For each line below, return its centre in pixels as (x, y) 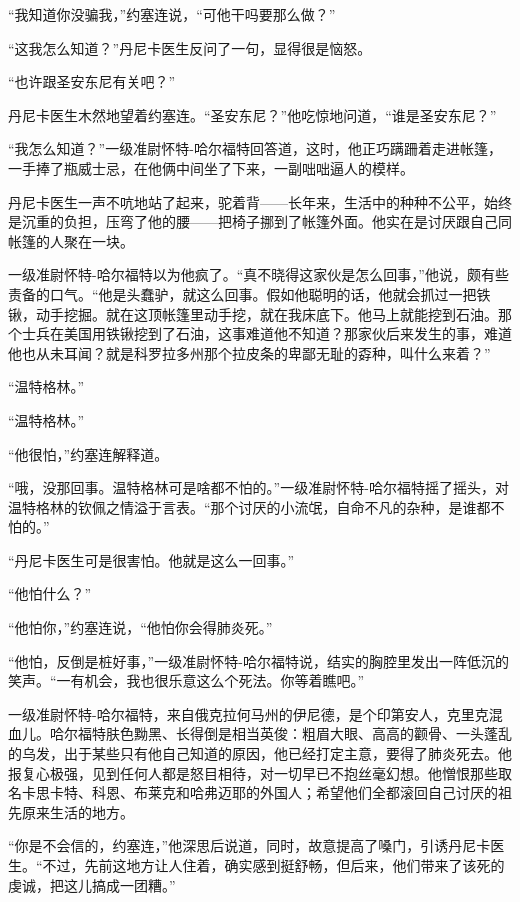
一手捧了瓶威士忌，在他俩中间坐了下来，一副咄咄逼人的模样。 (211, 167)
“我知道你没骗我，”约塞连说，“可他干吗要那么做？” (172, 14)
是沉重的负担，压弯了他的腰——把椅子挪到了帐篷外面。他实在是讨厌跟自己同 (260, 221)
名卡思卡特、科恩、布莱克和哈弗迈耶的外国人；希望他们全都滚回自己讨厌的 (253, 792)
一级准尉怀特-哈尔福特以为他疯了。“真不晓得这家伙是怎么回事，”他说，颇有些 (258, 274)
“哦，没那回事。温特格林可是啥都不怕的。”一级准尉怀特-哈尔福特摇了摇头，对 (258, 487)
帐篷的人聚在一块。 (71, 240)
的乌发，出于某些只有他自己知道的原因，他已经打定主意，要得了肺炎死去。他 (260, 753)
